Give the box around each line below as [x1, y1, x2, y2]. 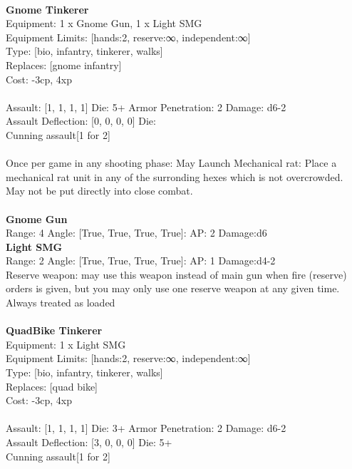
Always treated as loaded [6, 295, 115, 310]
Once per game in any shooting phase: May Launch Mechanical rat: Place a [6, 155, 337, 170]
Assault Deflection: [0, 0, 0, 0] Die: [6, 113, 156, 128]
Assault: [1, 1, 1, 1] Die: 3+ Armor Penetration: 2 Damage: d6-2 [6, 421, 286, 435]
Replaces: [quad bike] [6, 378, 98, 393]
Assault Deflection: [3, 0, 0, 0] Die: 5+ [6, 435, 172, 449]
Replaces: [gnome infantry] [6, 57, 122, 72]
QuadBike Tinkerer [6, 323, 103, 338]
